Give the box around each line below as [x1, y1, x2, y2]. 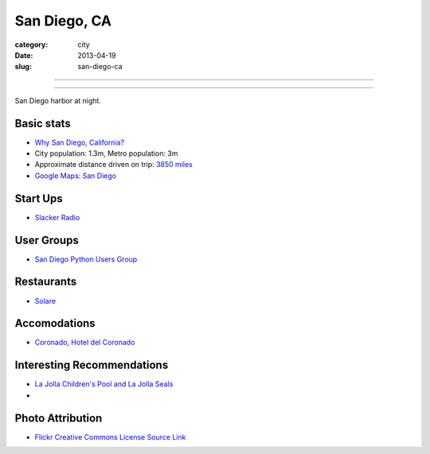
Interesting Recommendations [14, 359, 169, 372]
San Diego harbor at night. [14, 95, 101, 105]
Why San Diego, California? [34, 138, 125, 147]
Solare [34, 296, 56, 305]
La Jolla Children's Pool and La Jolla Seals [34, 379, 174, 389]
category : [14, 40, 49, 49]
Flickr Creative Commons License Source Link [34, 432, 186, 441]
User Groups [14, 233, 79, 246]
